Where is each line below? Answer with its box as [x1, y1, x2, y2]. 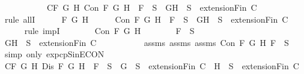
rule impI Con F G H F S [24, 24, 195, 37]
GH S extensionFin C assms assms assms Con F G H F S [4, 36, 289, 48]
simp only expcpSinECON [4, 48, 105, 60]
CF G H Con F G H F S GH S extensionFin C [46, 1, 257, 13]
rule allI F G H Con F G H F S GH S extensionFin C [4, 13, 288, 25]
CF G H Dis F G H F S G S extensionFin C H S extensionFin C [4, 59, 299, 72]
